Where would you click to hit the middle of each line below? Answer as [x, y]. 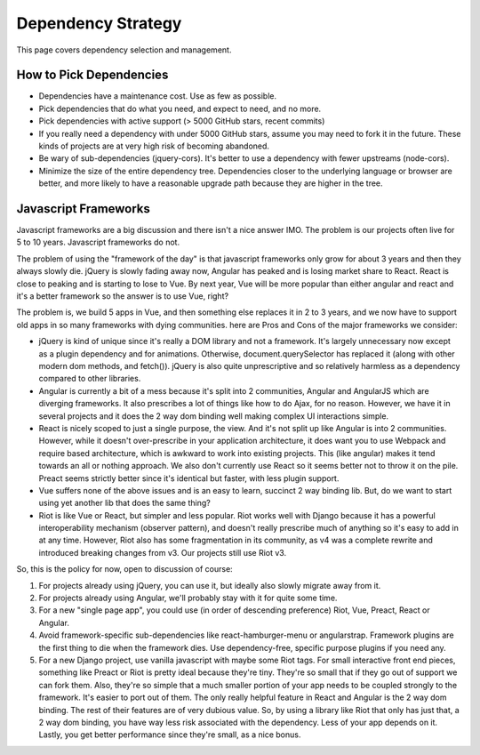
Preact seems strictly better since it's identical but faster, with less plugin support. [189, 478]
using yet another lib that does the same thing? [124, 503]
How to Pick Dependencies [92, 75]
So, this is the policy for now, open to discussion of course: [124, 569]
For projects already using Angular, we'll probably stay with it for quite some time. [188, 598]
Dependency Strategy [99, 23]
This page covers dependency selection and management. [124, 50]
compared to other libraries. [90, 379]
